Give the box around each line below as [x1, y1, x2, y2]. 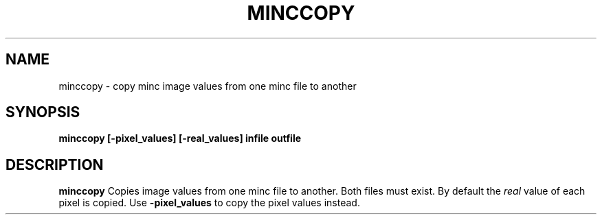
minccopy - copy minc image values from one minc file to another [58, 80, 357, 92]
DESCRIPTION [5, 156, 104, 173]
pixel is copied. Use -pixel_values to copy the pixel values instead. [58, 197, 360, 209]
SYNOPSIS [5, 103, 80, 121]
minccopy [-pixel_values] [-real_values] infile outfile [58, 132, 302, 145]
